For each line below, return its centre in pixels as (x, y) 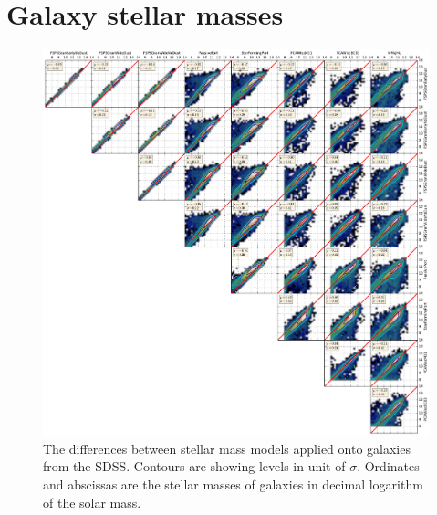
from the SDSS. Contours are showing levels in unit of (194, 466)
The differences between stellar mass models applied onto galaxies (227, 448)
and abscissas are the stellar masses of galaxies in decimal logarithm (233, 484)
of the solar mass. (92, 502)
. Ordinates (388, 466)
